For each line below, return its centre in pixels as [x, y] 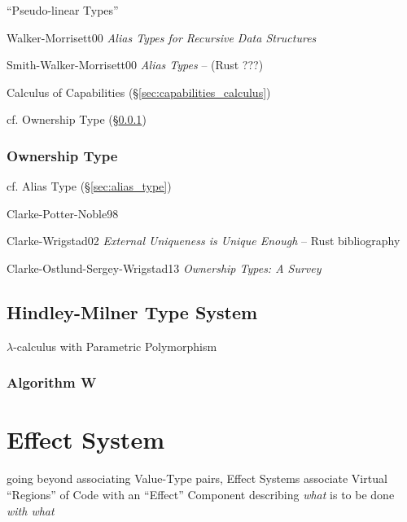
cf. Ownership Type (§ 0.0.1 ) [77, 119]
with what [31, 510]
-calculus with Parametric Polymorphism [115, 346]
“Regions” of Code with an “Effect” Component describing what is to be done [201, 494]
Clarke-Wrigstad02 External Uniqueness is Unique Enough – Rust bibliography [203, 241]
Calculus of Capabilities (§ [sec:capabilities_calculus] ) [139, 92]
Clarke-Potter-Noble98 [63, 213]
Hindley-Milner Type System [132, 311]
